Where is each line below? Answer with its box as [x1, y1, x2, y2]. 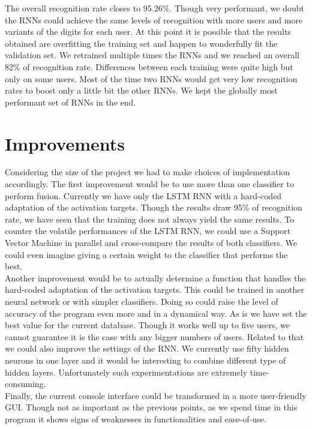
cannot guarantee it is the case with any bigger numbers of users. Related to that [5, 330, 304, 343]
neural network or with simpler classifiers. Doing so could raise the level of [5, 295, 278, 307]
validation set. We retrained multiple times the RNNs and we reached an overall [5, 49, 299, 61]
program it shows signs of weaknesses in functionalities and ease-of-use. [5, 412, 266, 425]
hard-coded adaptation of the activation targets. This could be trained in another [5, 283, 304, 296]
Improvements [5, 131, 125, 155]
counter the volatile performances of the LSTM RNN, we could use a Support [5, 224, 291, 237]
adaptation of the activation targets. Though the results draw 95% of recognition [5, 201, 302, 214]
